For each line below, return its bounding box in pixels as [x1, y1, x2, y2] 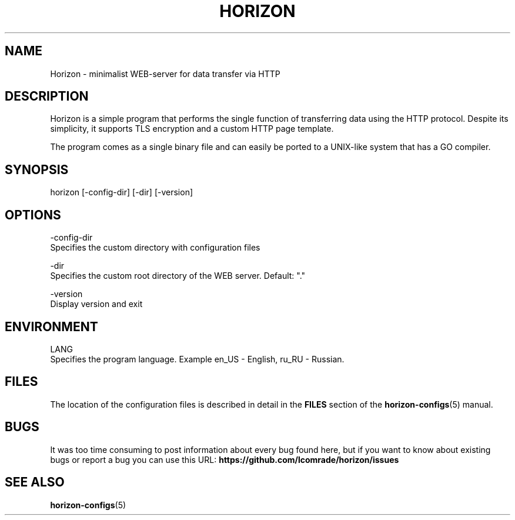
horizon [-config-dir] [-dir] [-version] [50, 187, 193, 198]
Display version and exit [50, 299, 143, 309]
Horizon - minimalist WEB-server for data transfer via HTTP [50, 68, 280, 79]
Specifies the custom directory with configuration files [50, 242, 260, 253]
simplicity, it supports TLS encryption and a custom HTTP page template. [50, 124, 334, 134]
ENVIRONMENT [5, 319, 98, 334]
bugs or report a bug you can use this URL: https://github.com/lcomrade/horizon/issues [50, 454, 399, 465]
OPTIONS [5, 207, 61, 222]
